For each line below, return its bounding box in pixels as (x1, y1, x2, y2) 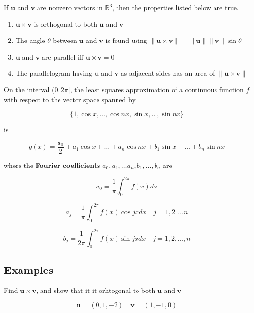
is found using (105, 35, 147, 45)
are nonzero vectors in (37, 2, 103, 12)
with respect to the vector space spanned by (4, 94, 136, 104)
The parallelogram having (15, 68, 93, 78)
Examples (4, 262, 54, 277)
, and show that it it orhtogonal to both (36, 285, 156, 295)
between (53, 35, 77, 45)
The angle (15, 35, 45, 45)
